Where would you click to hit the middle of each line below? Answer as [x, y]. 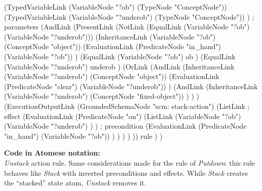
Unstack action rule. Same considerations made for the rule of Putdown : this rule [130, 162]
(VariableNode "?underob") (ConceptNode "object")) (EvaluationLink [112, 76]
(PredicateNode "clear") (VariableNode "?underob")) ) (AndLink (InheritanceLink [131, 86]
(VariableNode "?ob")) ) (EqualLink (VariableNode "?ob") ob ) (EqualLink [120, 56]
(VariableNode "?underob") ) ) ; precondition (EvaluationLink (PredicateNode [125, 126]
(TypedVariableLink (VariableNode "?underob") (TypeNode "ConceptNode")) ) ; [129, 16]
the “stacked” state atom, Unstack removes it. [75, 183]
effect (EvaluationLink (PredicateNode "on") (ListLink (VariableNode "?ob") [123, 116]
